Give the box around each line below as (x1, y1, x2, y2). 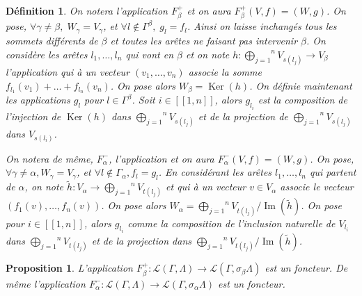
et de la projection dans (91, 233, 192, 248)
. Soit (132, 92, 155, 107)
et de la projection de (198, 108, 288, 123)
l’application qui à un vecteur (6, 65, 130, 79)
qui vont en (125, 47, 174, 61)
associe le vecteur (280, 179, 354, 194)
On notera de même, (6, 151, 93, 165)
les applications (6, 92, 70, 107)
